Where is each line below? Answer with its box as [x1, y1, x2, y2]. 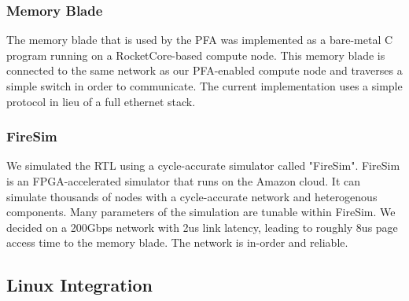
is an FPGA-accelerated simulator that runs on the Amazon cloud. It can [6, 173, 360, 189]
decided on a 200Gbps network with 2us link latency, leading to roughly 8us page [6, 218, 398, 235]
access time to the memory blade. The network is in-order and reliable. [6, 234, 348, 251]
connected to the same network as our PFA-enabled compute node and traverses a [6, 62, 403, 79]
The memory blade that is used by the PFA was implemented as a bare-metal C [6, 31, 393, 48]
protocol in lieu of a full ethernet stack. [6, 93, 196, 109]
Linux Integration [6, 273, 153, 297]
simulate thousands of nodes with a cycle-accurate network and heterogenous [6, 188, 378, 204]
